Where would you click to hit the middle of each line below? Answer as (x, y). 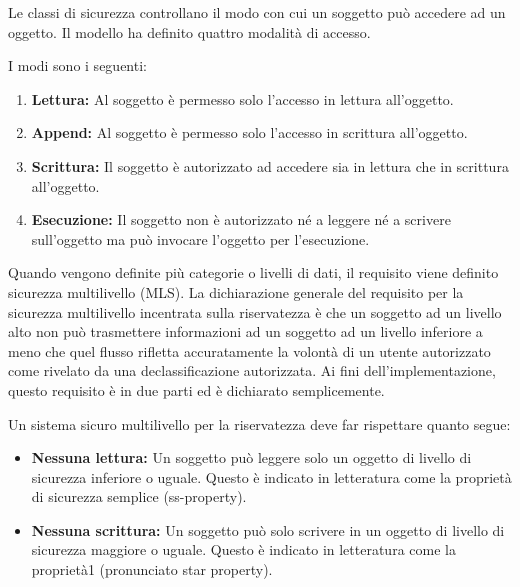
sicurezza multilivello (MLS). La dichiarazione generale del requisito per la (236, 291)
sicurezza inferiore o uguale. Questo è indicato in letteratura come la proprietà (271, 476)
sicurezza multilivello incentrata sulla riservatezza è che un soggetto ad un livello (255, 311)
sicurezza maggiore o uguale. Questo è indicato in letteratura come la (243, 549)
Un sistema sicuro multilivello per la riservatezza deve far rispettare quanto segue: (259, 423)
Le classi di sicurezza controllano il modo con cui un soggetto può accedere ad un (257, 12)
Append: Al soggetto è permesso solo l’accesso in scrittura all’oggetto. (249, 132)
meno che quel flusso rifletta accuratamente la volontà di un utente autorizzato (249, 350)
